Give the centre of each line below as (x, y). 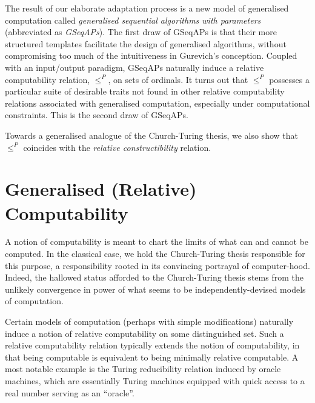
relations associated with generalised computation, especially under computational (157, 103)
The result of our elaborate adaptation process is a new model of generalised (147, 8)
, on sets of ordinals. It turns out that (178, 79)
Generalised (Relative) (101, 189)
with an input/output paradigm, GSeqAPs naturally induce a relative (134, 67)
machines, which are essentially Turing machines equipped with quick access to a (155, 380)
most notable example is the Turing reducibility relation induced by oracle (143, 369)
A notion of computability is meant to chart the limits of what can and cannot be (157, 241)
